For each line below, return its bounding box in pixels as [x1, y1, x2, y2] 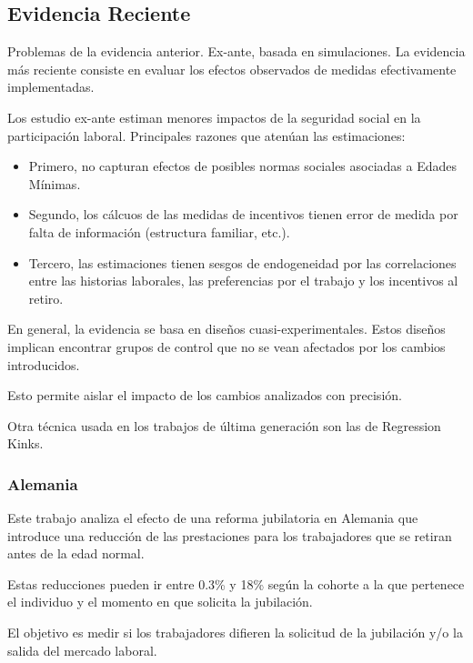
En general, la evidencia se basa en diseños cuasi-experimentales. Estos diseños [7, 319, 446, 338]
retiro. [28, 288, 64, 307]
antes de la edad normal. [7, 544, 145, 563]
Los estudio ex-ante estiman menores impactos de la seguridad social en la [7, 107, 421, 126]
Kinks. [7, 434, 44, 453]
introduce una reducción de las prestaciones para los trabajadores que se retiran [7, 526, 452, 545]
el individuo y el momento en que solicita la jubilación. [7, 592, 313, 611]
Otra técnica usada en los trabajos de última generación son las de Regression [7, 416, 441, 435]
